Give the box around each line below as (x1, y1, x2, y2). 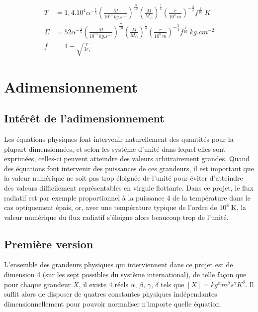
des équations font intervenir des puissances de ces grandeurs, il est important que (4, 163, 254, 173)
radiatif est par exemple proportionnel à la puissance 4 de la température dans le (4, 192, 251, 203)
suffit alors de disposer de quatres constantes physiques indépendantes (4, 289, 217, 299)
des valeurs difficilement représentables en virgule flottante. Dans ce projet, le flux (4, 182, 254, 193)
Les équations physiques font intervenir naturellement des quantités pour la (4, 133, 234, 144)
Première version (4, 236, 93, 251)
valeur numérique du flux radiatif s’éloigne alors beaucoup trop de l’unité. (4, 211, 229, 222)
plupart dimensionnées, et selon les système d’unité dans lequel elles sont (4, 143, 226, 154)
